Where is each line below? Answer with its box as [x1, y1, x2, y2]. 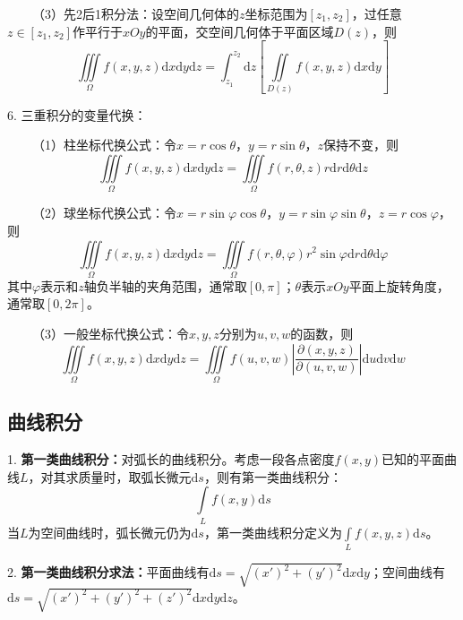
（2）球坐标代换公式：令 [31, 203, 176, 222]
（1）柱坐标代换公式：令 [31, 135, 176, 154]
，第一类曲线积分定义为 [203, 522, 342, 541]
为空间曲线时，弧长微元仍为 [28, 522, 192, 541]
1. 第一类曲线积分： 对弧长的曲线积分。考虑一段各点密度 [7, 450, 335, 469]
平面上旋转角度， [348, 276, 450, 295]
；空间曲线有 [369, 563, 445, 581]
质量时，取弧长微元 [78, 467, 192, 486]
